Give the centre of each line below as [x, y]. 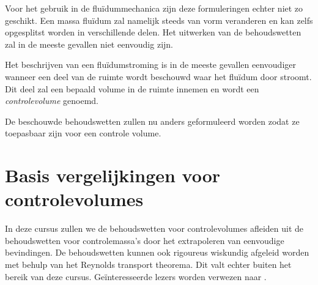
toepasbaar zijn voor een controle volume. [83, 133]
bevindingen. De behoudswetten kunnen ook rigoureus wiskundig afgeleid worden [157, 252]
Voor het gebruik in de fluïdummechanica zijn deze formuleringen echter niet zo [154, 8]
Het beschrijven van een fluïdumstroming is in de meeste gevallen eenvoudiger [150, 65]
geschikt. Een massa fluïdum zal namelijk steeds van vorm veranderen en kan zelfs [159, 20]
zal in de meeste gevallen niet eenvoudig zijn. [89, 44]
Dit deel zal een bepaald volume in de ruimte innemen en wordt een [132, 88]
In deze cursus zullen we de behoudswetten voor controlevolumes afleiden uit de [154, 228]
